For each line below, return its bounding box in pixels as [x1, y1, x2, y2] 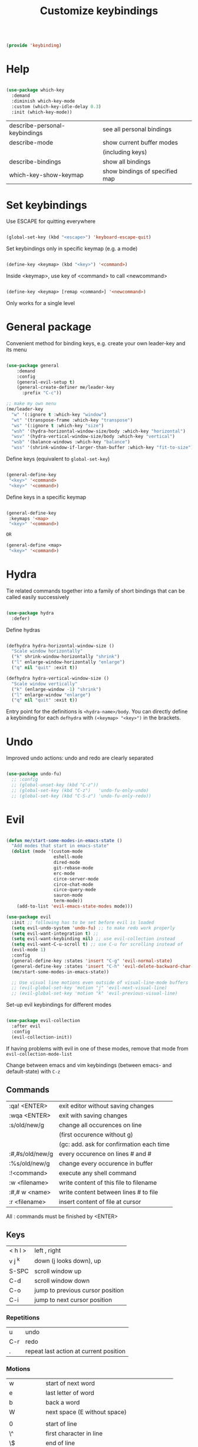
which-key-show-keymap [9, 171, 84, 179]
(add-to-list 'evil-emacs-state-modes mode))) [16, 903, 133, 909]
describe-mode [9, 139, 53, 147]
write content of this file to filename [58, 1178, 157, 1187]
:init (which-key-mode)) [11, 109, 72, 115]
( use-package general [6, 362, 60, 368]
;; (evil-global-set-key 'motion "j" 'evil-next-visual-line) [11, 985, 167, 991]
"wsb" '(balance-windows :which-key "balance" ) [11, 439, 131, 445]
